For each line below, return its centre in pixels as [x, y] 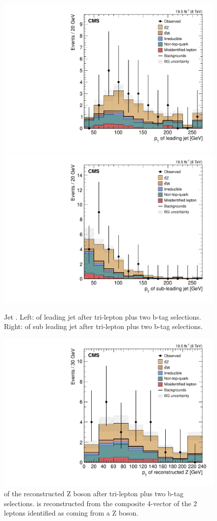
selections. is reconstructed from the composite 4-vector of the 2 [101, 503]
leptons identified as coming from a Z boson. [71, 513]
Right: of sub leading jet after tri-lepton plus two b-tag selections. [103, 326]
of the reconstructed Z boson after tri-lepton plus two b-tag [94, 493]
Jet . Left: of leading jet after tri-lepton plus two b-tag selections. [103, 316]
